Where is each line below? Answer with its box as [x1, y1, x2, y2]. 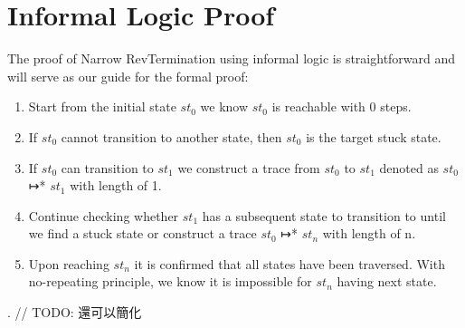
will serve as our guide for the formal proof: [7, 66, 249, 85]
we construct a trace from [177, 158, 320, 177]
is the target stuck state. [306, 127, 441, 146]
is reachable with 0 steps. [271, 97, 412, 116]
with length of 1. [70, 176, 162, 195]
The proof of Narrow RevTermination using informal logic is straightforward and [7, 49, 456, 68]
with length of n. [322, 224, 416, 243]
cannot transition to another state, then [61, 127, 282, 146]
